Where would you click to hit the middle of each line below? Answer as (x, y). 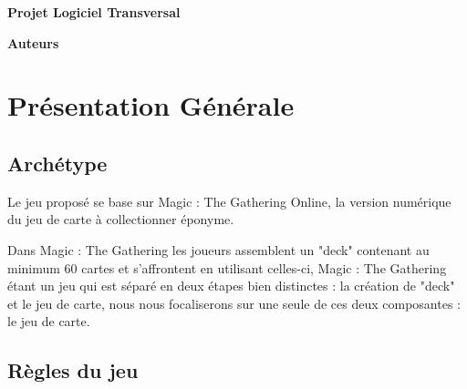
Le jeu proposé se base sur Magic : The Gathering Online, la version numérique (229, 201)
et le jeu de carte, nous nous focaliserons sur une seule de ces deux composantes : (234, 303)
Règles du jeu (73, 370)
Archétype (57, 163)
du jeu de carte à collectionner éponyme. (121, 219)
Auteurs (33, 42)
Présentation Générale (151, 105)
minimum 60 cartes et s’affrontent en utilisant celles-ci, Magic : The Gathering (227, 267)
